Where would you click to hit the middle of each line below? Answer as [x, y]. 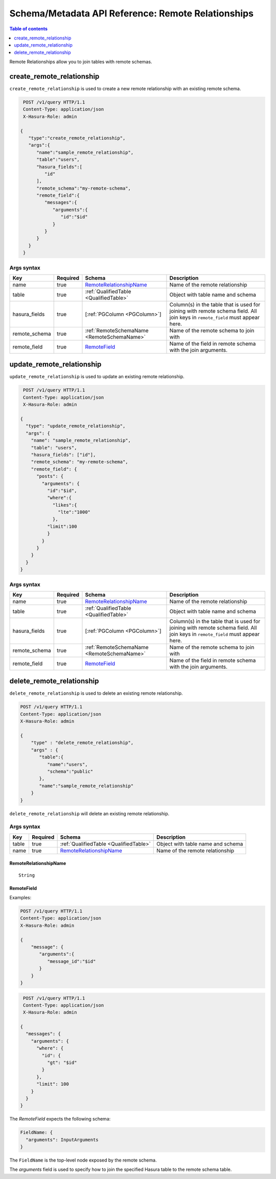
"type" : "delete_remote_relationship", [82, 743]
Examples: [20, 898]
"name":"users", [67, 764]
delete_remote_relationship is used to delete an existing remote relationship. [96, 693]
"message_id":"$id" [71, 961]
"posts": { [50, 476]
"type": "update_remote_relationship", [76, 426]
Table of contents [29, 29]
